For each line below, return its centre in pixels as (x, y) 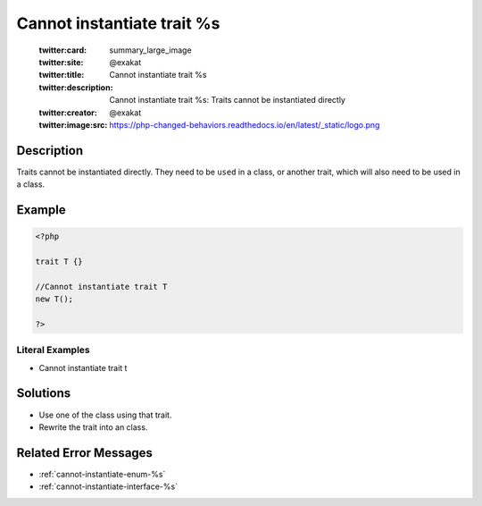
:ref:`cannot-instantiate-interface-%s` (108, 486)
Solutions (44, 393)
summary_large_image (150, 50)
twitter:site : (61, 62)
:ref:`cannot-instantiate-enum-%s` (102, 474)
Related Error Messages (85, 453)
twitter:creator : (68, 113)
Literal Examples (53, 350)
